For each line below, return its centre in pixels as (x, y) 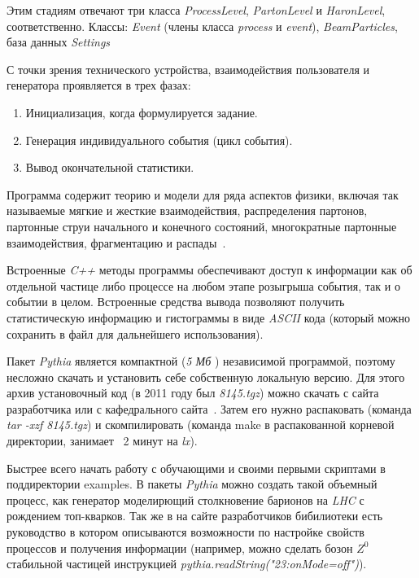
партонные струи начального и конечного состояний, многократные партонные (202, 226)
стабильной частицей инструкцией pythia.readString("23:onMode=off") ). (187, 564)
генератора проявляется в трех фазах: (99, 85)
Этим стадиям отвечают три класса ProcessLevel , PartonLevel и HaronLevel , (196, 10)
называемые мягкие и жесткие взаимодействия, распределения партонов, (187, 210)
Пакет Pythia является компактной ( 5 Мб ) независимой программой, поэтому (201, 361)
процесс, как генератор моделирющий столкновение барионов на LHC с (185, 499)
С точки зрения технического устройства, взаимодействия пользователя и (188, 69)
